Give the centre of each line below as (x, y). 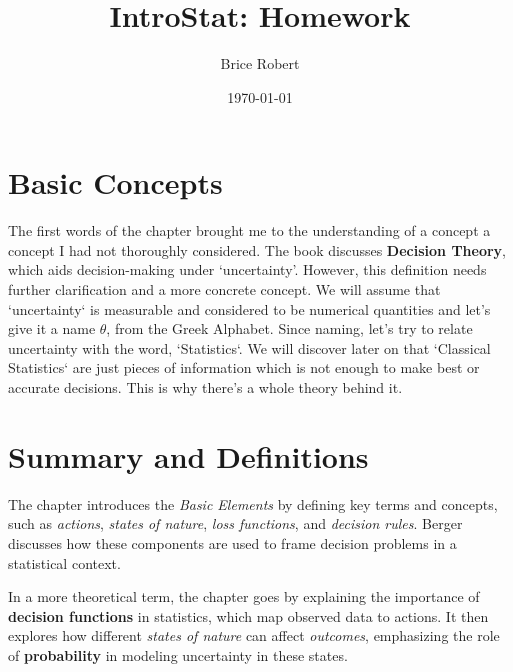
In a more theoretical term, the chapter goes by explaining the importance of (244, 596)
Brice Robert (260, 63)
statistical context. (64, 562)
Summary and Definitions (188, 455)
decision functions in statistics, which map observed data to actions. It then (248, 615)
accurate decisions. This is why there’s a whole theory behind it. (205, 387)
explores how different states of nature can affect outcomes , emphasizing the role (254, 635)
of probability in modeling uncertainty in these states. (178, 654)
